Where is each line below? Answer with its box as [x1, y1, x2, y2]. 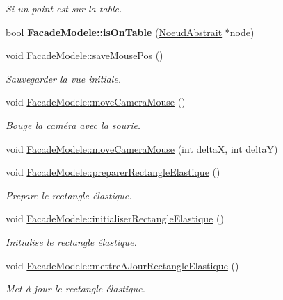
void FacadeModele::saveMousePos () [6, 48, 163, 62]
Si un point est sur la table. [6, 1, 122, 15]
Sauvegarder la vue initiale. [6, 71, 122, 85]
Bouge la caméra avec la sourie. [6, 117, 141, 132]
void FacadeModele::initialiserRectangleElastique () [6, 211, 224, 226]
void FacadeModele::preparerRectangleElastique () [6, 165, 220, 179]
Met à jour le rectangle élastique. [6, 281, 145, 296]
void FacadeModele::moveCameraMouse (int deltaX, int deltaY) [6, 141, 278, 156]
